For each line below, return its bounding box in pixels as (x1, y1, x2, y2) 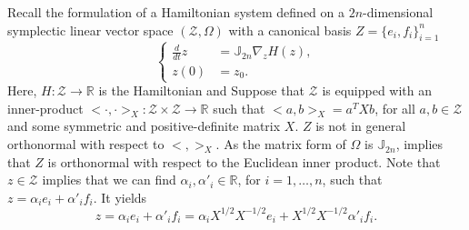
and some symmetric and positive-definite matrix (7, 116, 281, 135)
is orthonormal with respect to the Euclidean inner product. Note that (47, 152, 441, 171)
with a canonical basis (228, 20, 352, 39)
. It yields (93, 187, 147, 206)
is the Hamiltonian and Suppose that (98, 81, 304, 100)
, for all (374, 98, 415, 117)
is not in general (315, 116, 406, 135)
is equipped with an (322, 81, 433, 100)
